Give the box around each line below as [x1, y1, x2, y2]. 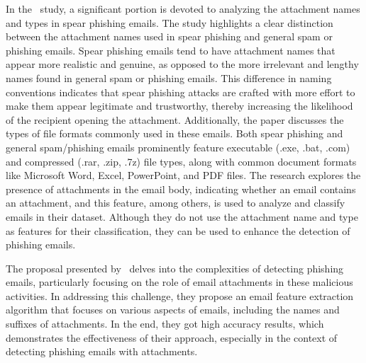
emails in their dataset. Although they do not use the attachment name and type [6, 209, 358, 224]
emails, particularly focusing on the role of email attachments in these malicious [6, 275, 353, 289]
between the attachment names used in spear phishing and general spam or [6, 29, 333, 44]
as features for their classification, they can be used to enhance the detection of [6, 223, 350, 238]
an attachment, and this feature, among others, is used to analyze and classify [6, 195, 345, 210]
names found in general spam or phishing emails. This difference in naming [6, 70, 332, 85]
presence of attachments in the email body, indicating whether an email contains [6, 181, 356, 196]
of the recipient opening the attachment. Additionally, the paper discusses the [6, 112, 344, 127]
